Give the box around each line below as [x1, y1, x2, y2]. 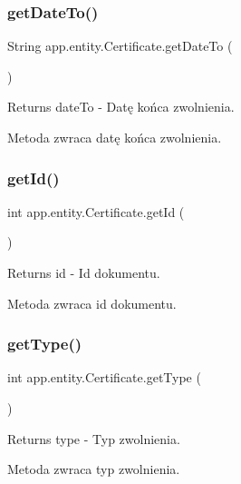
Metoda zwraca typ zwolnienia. [7, 459, 180, 479]
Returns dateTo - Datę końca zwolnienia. [7, 97, 235, 116]
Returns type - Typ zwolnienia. [7, 429, 180, 448]
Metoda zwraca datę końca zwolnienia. [7, 128, 222, 146]
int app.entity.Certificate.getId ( [7, 202, 185, 221]
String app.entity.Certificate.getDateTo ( [7, 36, 233, 55]
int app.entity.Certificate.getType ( [7, 368, 201, 387]
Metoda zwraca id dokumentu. [7, 293, 177, 312]
